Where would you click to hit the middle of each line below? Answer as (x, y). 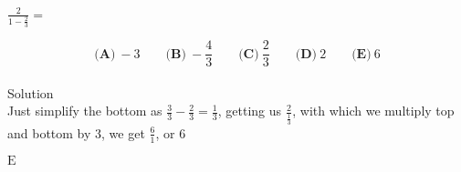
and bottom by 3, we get (76, 132)
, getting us (250, 111)
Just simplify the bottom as (85, 111)
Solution (31, 92)
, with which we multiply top (373, 111)
